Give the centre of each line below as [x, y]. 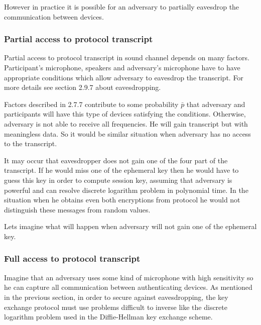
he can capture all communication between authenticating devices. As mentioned [128, 287]
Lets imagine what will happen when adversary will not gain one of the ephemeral [130, 226]
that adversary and [216, 104]
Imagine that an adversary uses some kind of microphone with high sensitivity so [129, 277]
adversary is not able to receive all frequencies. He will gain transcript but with [126, 123]
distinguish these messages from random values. [77, 209]
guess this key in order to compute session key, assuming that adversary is [118, 180]
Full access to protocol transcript [72, 258]
